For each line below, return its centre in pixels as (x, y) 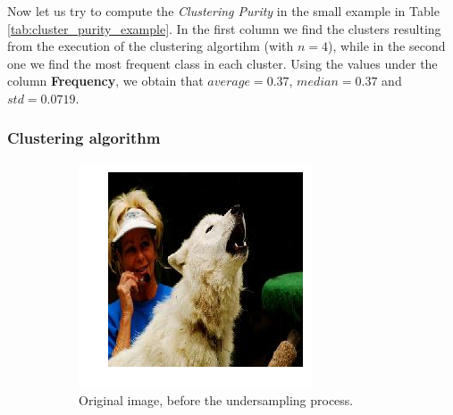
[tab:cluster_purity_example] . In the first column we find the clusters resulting (224, 28)
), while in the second (387, 46)
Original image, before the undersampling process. (216, 400)
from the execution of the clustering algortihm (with (151, 46)
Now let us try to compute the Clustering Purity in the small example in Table (223, 11)
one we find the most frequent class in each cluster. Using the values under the (222, 63)
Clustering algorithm (84, 138)
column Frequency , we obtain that (105, 81)
